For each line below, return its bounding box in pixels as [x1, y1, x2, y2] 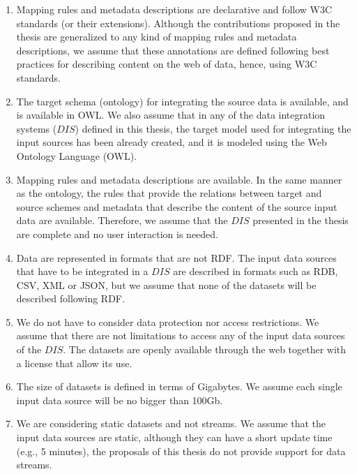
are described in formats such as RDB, [173, 264, 338, 279]
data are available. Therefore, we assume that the [16, 213, 228, 228]
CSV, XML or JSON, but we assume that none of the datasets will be [16, 277, 317, 292]
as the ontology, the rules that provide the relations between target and [16, 186, 322, 200]
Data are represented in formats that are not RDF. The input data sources [16, 250, 337, 265]
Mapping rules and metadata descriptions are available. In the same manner [16, 172, 342, 186]
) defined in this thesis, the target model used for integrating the [75, 121, 351, 135]
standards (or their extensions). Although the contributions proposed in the [16, 15, 340, 30]
